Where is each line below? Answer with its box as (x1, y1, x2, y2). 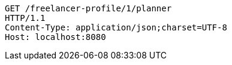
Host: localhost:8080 (5, 32, 106, 42)
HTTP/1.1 (5, 13, 46, 23)
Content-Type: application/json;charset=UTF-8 (5, 23, 227, 32)
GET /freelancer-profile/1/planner (5, 4, 172, 13)
